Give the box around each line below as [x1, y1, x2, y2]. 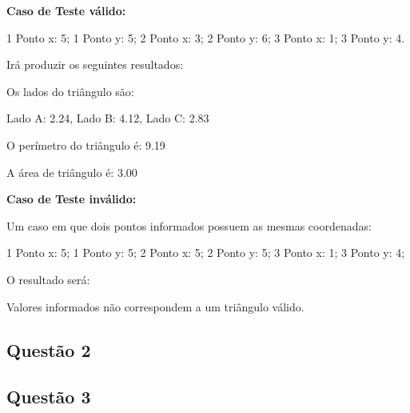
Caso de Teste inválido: [6, 190, 137, 207]
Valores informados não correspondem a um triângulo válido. [6, 298, 305, 315]
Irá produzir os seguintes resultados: [6, 56, 184, 73]
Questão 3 [6, 384, 91, 409]
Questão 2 [6, 337, 91, 362]
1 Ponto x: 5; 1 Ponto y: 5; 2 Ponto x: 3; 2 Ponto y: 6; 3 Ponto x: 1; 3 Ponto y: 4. [6, 29, 405, 46]
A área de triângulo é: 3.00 [6, 163, 137, 180]
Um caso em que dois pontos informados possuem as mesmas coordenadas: [6, 217, 372, 234]
